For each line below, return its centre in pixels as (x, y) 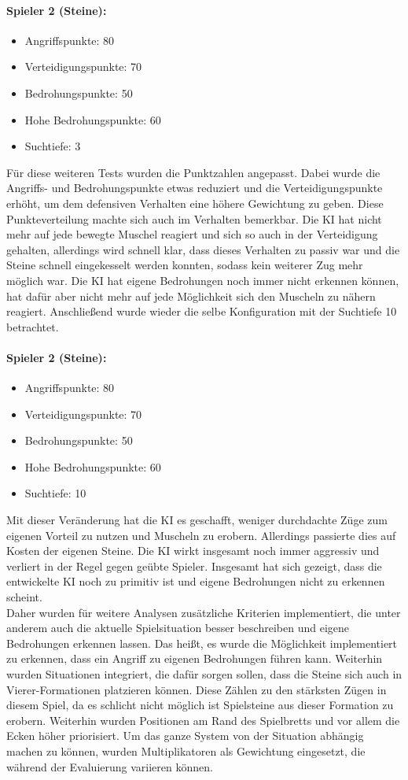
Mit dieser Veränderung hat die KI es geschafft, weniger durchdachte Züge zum (197, 520)
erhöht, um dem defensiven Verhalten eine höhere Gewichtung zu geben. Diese (195, 203)
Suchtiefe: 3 (53, 146)
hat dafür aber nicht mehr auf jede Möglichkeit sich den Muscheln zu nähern (191, 296)
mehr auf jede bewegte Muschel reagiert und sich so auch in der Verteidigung (192, 234)
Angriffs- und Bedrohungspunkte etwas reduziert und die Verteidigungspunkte (195, 188)
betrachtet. (33, 326)
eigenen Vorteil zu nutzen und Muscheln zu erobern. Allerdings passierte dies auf (201, 535)
